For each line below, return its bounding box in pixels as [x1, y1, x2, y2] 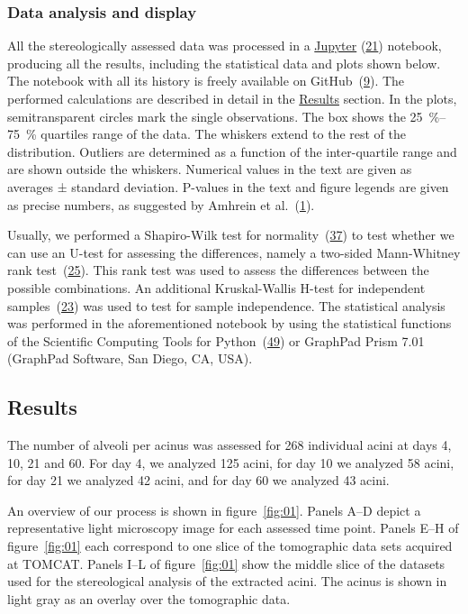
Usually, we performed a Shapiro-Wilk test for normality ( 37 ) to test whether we [7, 225, 454, 244]
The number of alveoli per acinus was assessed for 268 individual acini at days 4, [7, 435, 452, 454]
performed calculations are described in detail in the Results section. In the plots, [7, 89, 457, 107]
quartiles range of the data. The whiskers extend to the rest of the [40, 124, 406, 143]
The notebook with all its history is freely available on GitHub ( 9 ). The [7, 71, 405, 90]
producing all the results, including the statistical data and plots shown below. [7, 53, 441, 72]
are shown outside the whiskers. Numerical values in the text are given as [7, 160, 412, 179]
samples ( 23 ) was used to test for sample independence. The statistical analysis [7, 296, 445, 315]
